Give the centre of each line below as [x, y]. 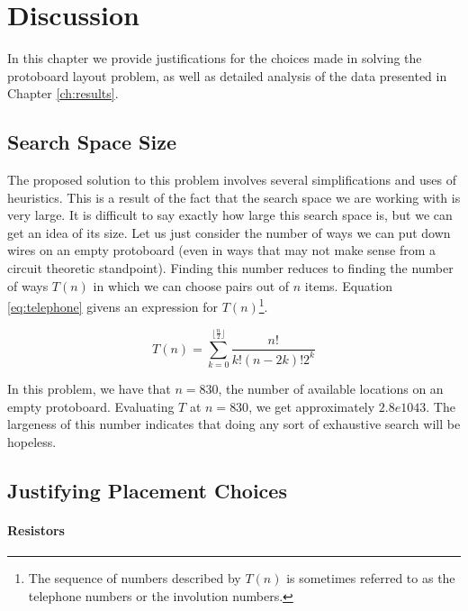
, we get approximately [312, 406]
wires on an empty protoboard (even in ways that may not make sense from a [222, 250]
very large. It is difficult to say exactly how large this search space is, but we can [230, 215]
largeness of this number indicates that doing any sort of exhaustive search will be [234, 424]
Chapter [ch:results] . [63, 93]
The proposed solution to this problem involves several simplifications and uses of [232, 180]
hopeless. [32, 441]
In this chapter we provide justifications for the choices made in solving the [215, 58]
